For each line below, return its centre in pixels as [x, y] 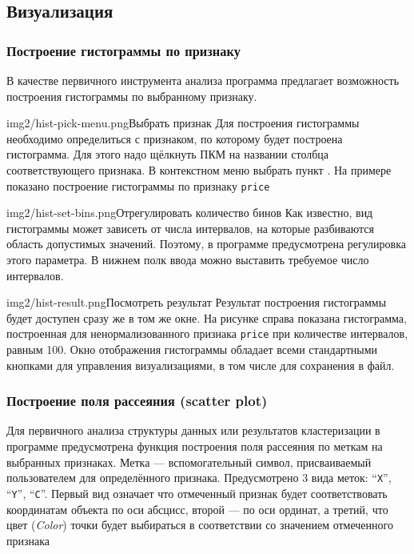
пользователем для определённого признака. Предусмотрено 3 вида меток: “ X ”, [199, 478]
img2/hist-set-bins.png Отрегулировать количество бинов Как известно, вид [190, 213]
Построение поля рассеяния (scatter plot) [137, 401]
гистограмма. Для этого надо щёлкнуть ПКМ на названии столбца [168, 154]
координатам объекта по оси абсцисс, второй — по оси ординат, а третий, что [197, 509]
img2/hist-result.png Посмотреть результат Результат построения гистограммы [197, 302]
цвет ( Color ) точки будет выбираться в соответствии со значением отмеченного [200, 525]
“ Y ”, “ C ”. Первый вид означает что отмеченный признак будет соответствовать [197, 493]
